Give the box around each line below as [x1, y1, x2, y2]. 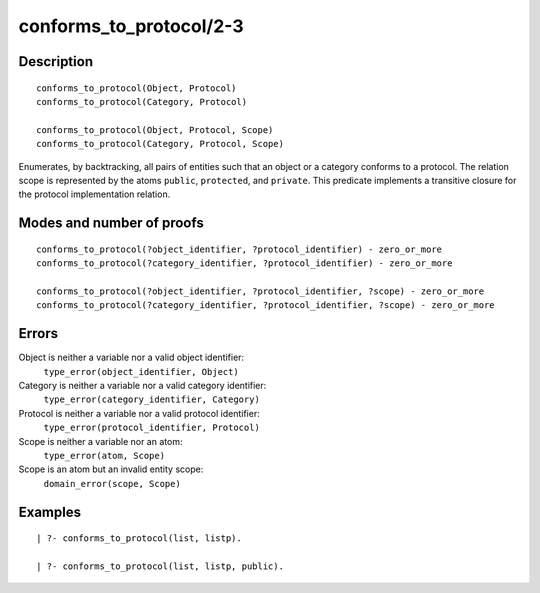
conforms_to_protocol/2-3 [18, 15, 244, 37]
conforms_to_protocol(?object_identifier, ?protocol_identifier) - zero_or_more [36, 243, 443, 255]
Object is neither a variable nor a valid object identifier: [18, 351, 245, 364]
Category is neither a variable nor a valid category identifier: [18, 379, 267, 391]
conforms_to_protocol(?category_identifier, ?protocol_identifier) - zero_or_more [36, 258, 453, 269]
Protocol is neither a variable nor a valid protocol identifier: [18, 407, 260, 419]
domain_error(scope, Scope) [43, 478, 182, 489]
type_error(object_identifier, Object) [43, 366, 239, 377]
